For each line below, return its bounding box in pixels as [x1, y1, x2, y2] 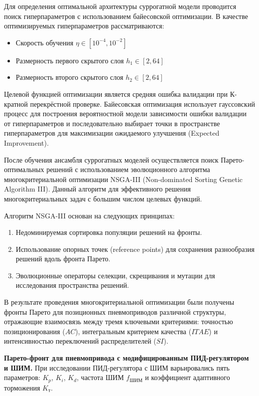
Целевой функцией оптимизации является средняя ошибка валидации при [4, 88, 228, 99]
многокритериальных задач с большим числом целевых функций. [4, 193, 202, 203]
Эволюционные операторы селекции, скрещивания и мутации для [15, 270, 215, 280]
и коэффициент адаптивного [145, 372, 230, 383]
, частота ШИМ [77, 372, 124, 383]
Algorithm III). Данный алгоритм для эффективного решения [4, 184, 191, 194]
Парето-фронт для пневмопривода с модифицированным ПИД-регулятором [4, 353, 249, 363]
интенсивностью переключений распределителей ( [4, 336, 156, 346]
